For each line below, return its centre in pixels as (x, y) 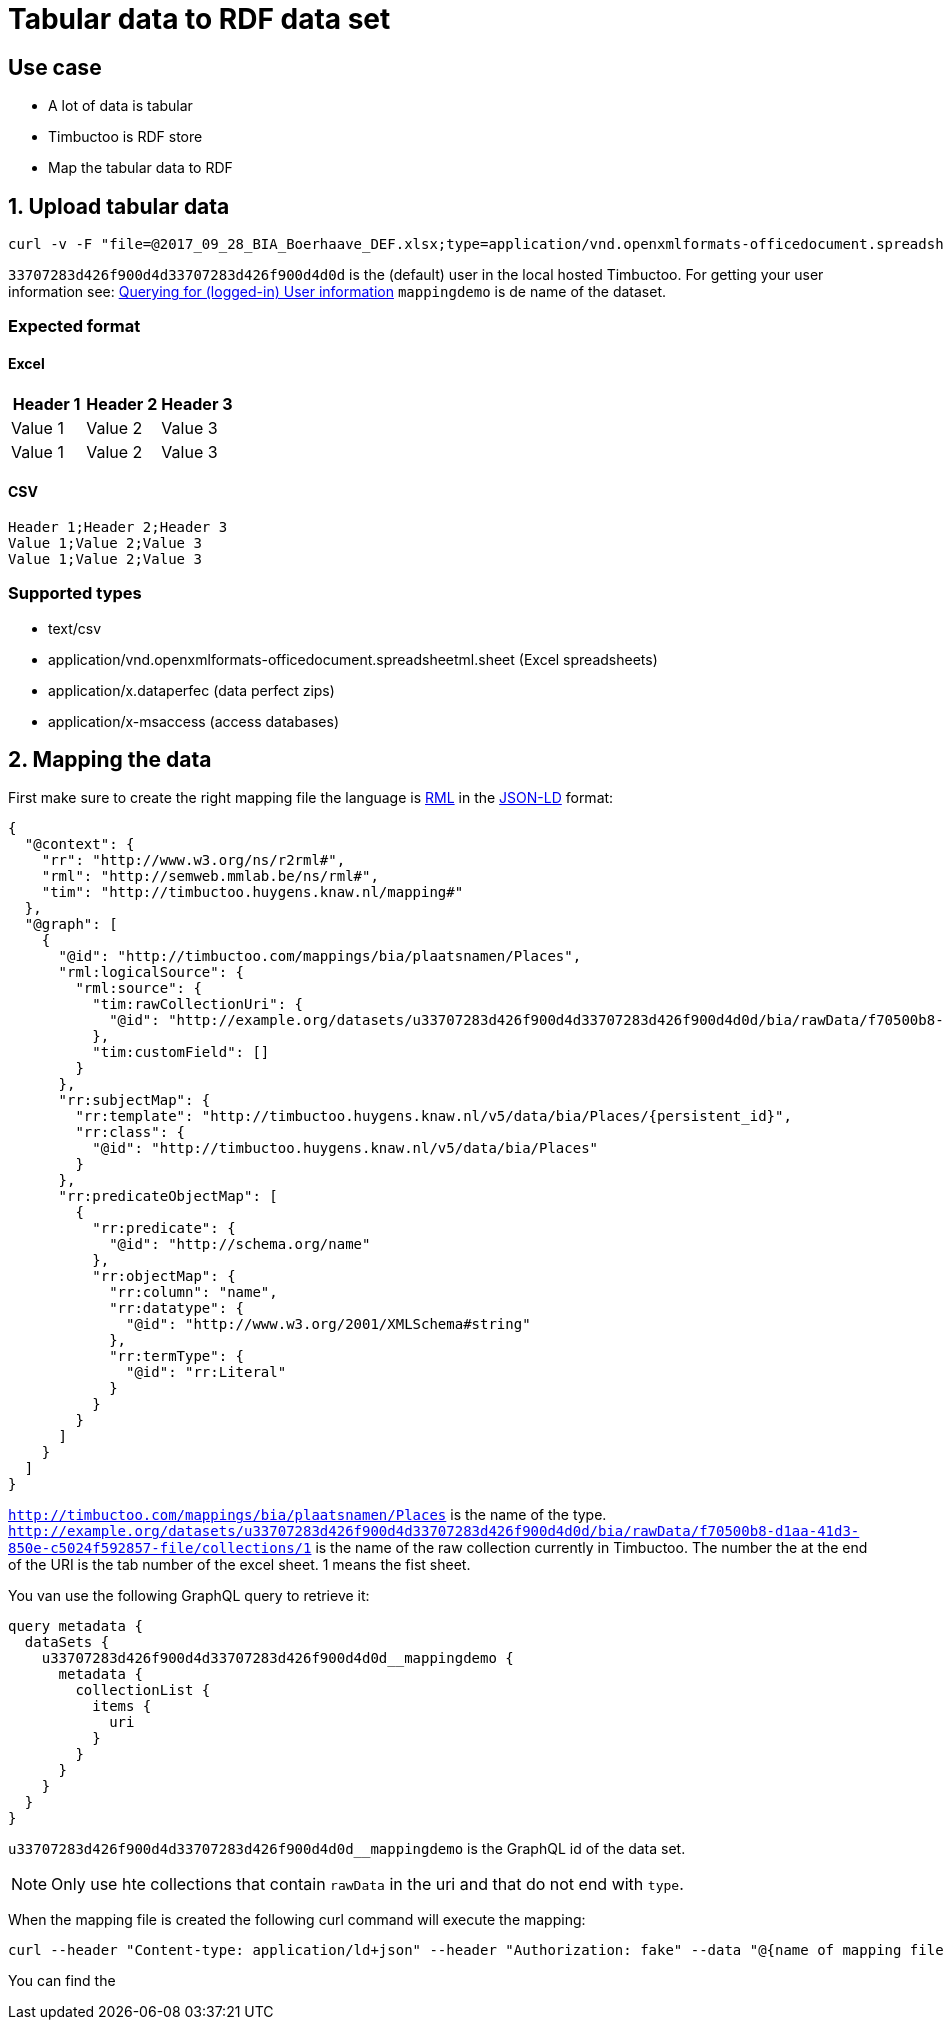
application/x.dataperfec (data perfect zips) (191, 690)
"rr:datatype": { (177, 1308)
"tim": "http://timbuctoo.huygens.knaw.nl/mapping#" (252, 892)
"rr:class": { (130, 1132)
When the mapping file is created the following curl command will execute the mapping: (297, 1920)
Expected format (74, 326)
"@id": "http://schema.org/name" (240, 1244)
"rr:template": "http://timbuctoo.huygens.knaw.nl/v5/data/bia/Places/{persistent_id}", (433, 1116)
